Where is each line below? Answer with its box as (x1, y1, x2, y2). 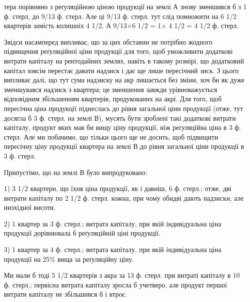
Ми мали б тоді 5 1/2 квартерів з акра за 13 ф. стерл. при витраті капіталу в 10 (4, 270, 240, 280)
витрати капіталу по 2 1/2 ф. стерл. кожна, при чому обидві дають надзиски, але (4, 192, 244, 203)
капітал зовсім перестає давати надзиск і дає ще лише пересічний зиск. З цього (4, 65, 239, 75)
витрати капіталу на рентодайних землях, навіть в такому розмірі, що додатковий (4, 55, 244, 65)
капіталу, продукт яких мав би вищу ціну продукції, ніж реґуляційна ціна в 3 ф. (4, 122, 241, 132)
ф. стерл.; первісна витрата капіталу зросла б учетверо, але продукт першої (4, 279, 227, 289)
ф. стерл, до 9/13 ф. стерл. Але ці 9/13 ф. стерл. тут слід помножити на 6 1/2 (4, 11, 236, 21)
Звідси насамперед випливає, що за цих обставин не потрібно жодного (4, 36, 213, 47)
